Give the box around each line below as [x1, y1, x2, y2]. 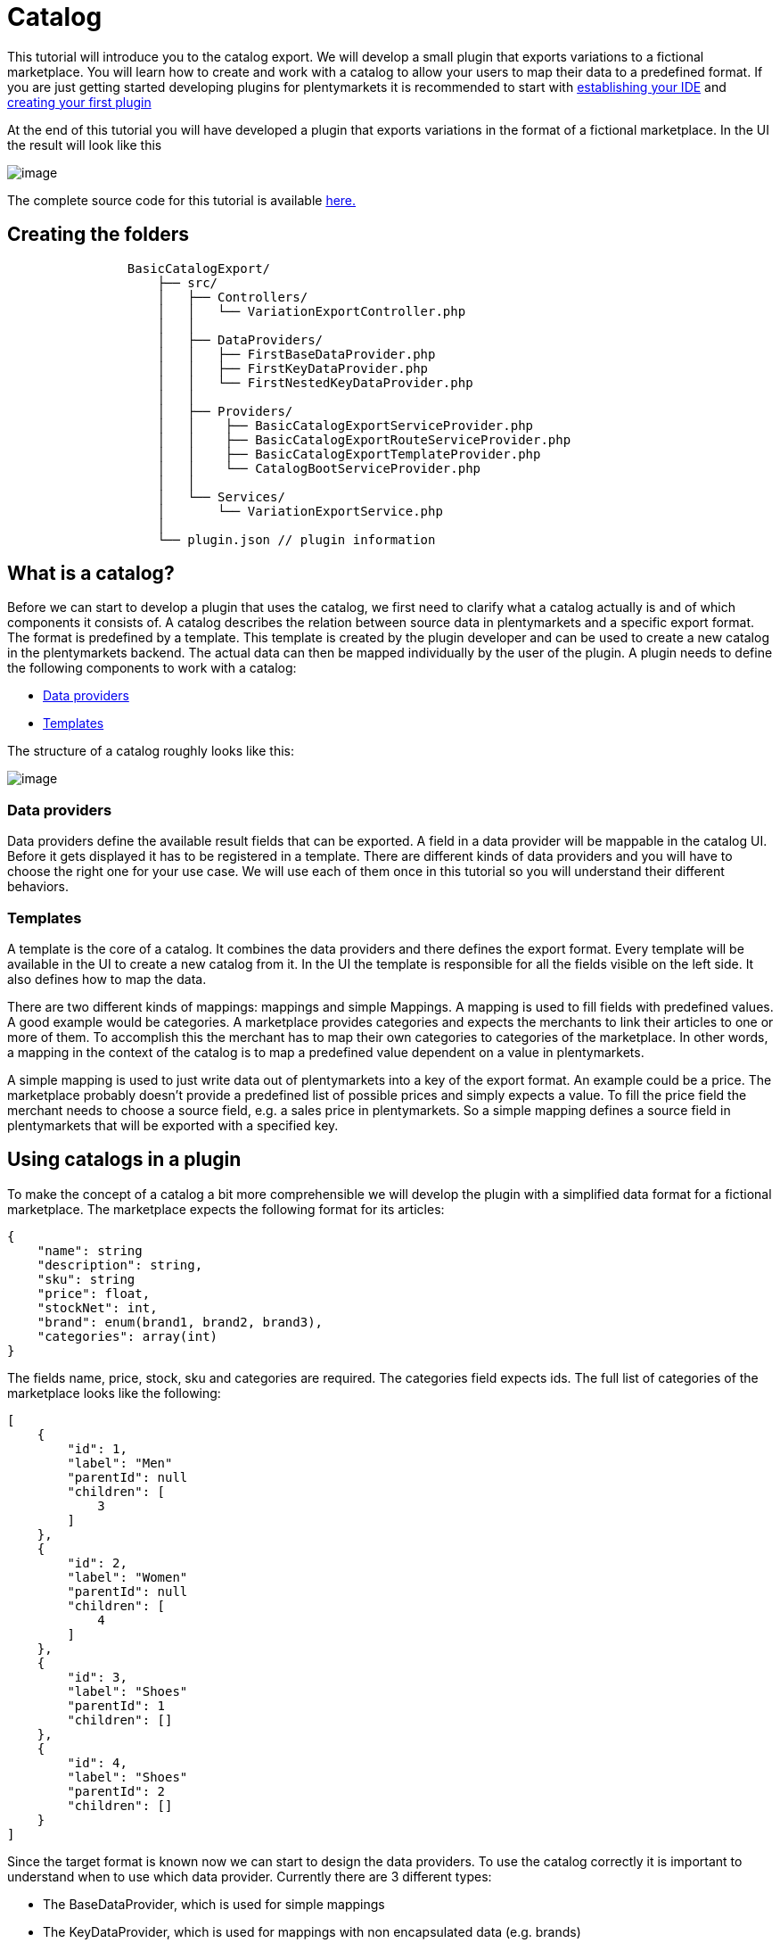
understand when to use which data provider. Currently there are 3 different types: [7, 1868, 492, 1884]
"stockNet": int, [37, 1300, 158, 1315]
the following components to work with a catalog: [7, 660, 297, 676]
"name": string [37, 1243, 143, 1258]
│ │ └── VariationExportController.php [157, 303, 466, 318]
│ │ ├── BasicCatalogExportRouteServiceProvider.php [157, 432, 571, 447]
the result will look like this [7, 136, 162, 153]
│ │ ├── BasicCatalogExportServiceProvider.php [157, 418, 534, 433]
